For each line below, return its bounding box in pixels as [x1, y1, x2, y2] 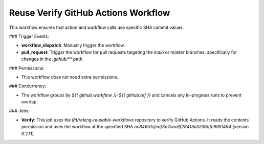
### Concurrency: [9, 83, 46, 89]
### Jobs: [9, 108, 30, 114]
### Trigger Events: [9, 33, 49, 39]
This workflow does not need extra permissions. [21, 74, 119, 80]
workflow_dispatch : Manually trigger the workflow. [21, 42, 125, 48]
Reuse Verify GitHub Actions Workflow [9, 7, 171, 18]
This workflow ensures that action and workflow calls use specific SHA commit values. [9, 24, 184, 30]
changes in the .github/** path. [21, 56, 84, 62]
